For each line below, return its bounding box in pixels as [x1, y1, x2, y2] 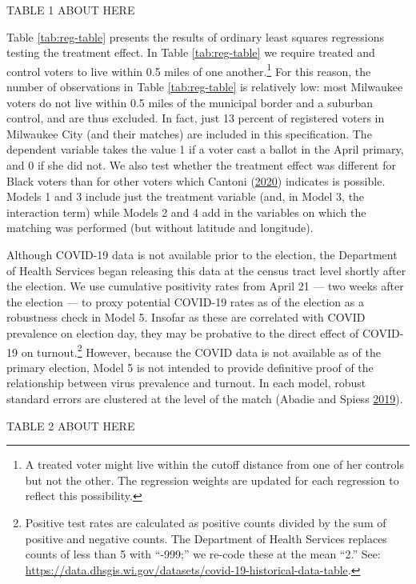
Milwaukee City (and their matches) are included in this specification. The [6, 125, 372, 142]
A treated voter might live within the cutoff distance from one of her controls [25, 456, 405, 473]
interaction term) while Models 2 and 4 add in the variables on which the [6, 203, 366, 220]
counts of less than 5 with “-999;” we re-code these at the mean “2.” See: [25, 546, 381, 562]
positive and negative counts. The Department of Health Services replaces [25, 530, 387, 546]
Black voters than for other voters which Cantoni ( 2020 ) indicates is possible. [6, 172, 386, 189]
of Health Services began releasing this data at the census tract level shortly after [6, 262, 406, 278]
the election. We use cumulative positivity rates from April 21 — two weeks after [6, 278, 404, 294]
